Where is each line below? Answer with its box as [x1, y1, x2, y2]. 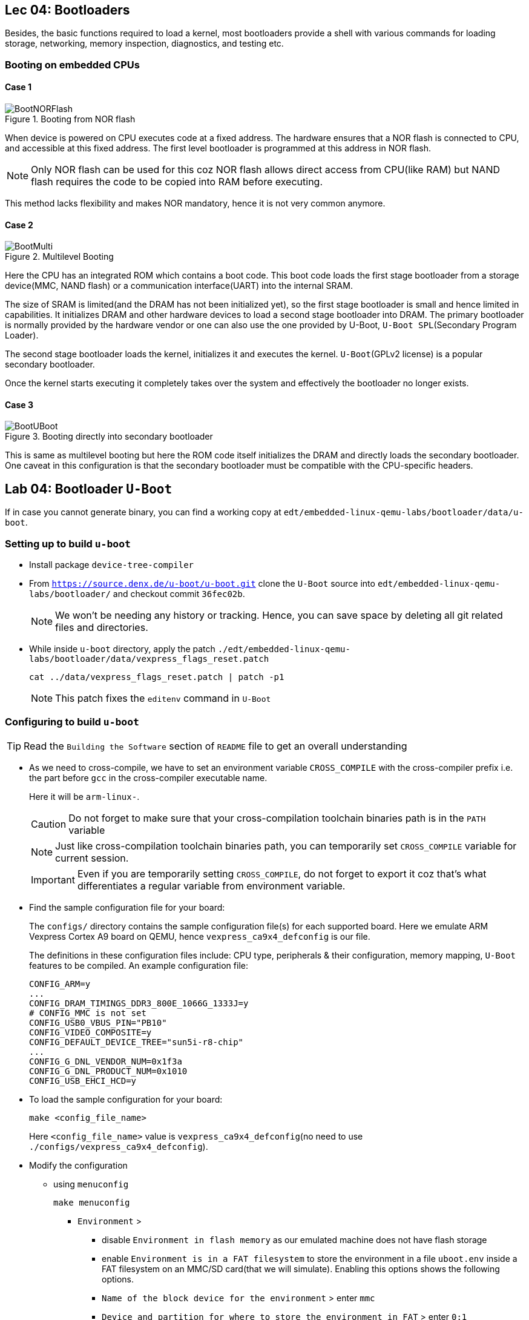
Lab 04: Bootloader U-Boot [5, 481, 172, 497]
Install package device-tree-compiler [29, 559, 194, 570]
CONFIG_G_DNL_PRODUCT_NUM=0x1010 [29, 1066, 188, 1076]
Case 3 [5, 399, 34, 410]
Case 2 [5, 219, 33, 230]
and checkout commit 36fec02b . [113, 589, 245, 599]
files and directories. [55, 621, 148, 634]
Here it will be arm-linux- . [29, 791, 140, 802]
